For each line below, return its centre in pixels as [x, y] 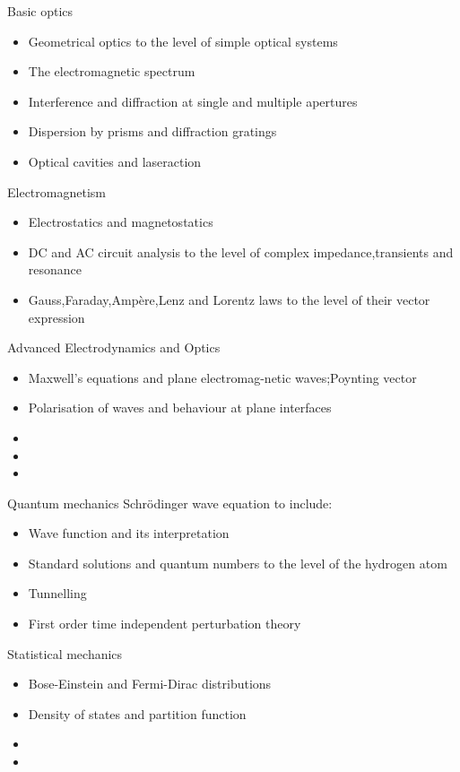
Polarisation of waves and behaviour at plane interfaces [180, 408]
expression [56, 317]
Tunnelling [57, 593]
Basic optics [40, 11]
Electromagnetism [56, 191]
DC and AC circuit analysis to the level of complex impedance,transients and [241, 252]
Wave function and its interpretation [129, 533]
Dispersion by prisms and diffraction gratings [152, 131]
